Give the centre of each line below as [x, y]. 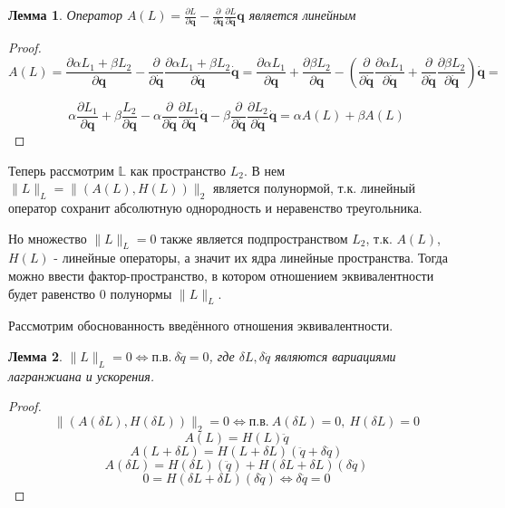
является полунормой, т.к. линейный [314, 188]
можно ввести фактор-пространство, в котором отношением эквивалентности [221, 275]
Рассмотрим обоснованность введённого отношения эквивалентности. [201, 326]
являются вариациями [335, 355]
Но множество [48, 238]
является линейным [302, 14]
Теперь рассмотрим [61, 170]
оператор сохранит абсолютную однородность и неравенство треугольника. [215, 208]
